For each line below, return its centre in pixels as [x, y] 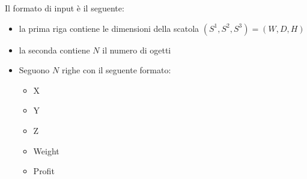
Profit [44, 171]
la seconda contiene [54, 50]
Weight [46, 150]
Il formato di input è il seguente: [65, 8]
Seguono [34, 70]
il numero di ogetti [137, 50]
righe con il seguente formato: [116, 70]
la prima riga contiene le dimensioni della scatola [109, 28]
